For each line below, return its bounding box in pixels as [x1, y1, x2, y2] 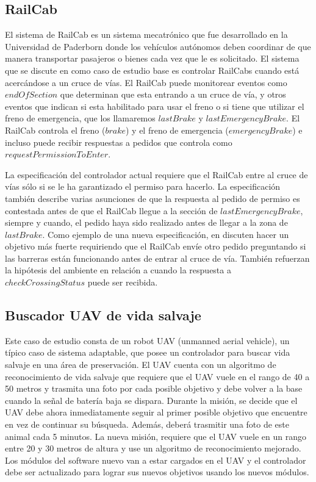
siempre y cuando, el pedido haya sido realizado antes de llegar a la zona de [5, 216, 288, 229]
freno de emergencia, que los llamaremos [5, 112, 156, 124]
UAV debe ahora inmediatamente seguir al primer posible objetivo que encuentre [5, 406, 307, 419]
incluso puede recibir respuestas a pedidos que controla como [5, 135, 232, 148]
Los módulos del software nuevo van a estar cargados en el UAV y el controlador [5, 453, 306, 466]
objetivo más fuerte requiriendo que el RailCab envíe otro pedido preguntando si [5, 240, 306, 253]
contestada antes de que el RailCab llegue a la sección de [5, 204, 218, 217]
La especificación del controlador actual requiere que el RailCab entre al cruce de [5, 168, 308, 181]
